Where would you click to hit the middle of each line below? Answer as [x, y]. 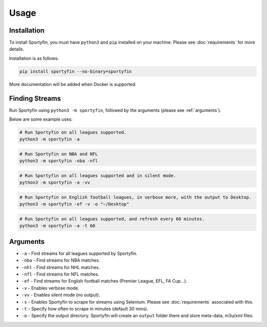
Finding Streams [35, 98]
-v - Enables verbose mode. [50, 288]
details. [17, 49]
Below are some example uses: [41, 119]
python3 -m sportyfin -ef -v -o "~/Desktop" [74, 204]
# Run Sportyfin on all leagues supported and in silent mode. [98, 176]
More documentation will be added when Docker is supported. [73, 84]
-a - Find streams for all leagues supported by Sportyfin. [80, 253]
